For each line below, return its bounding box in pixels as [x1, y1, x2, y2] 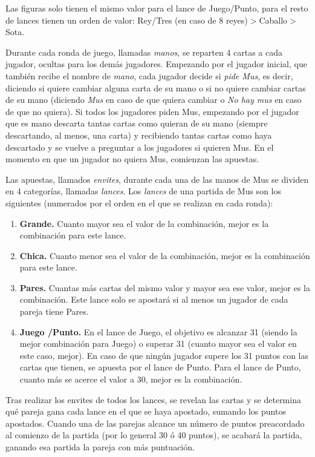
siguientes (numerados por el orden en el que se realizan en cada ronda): [5, 196, 273, 209]
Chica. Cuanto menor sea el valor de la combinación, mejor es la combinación [19, 249, 310, 261]
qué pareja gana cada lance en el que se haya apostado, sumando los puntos [5, 405, 286, 418]
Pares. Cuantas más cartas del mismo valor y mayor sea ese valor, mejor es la [19, 281, 310, 294]
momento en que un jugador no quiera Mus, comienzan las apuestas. [5, 153, 259, 165]
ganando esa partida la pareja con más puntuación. [5, 441, 195, 453]
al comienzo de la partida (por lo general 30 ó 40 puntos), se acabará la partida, [5, 429, 302, 441]
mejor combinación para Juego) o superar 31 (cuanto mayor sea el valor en [19, 337, 297, 350]
